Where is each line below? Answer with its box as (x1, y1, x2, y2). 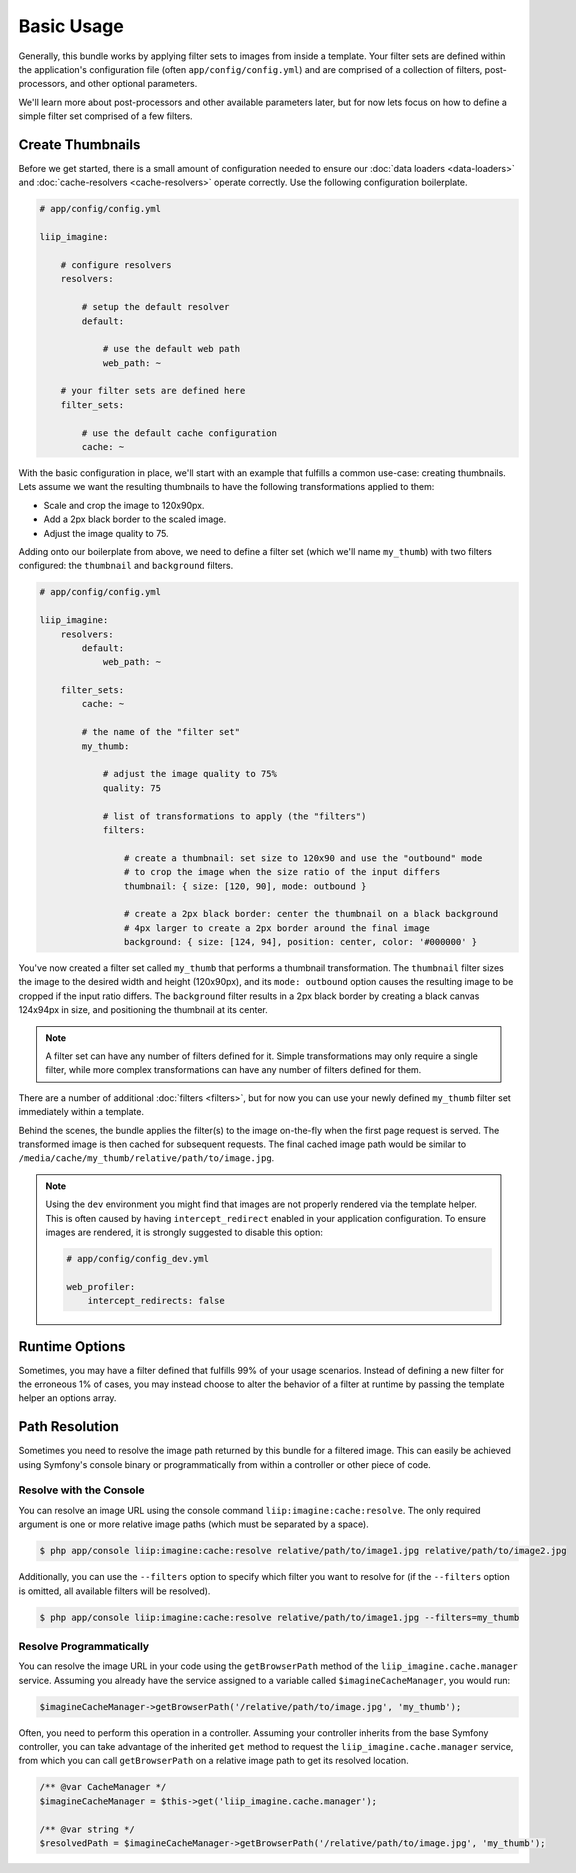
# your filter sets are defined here (60, 385, 246, 397)
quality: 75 (102, 782, 162, 794)
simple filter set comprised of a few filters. (18, 110, 194, 122)
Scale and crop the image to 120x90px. (43, 499, 205, 511)
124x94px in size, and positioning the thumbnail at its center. (18, 1004, 269, 1016)
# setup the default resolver (81, 301, 230, 313)
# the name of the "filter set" (81, 726, 240, 738)
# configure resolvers (60, 259, 172, 270)
